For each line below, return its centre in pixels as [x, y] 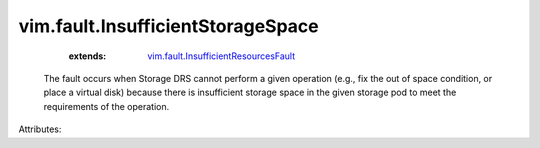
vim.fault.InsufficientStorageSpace [168, 26]
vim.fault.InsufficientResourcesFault [221, 56]
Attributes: [40, 129]
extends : [87, 56]
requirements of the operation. [106, 106]
